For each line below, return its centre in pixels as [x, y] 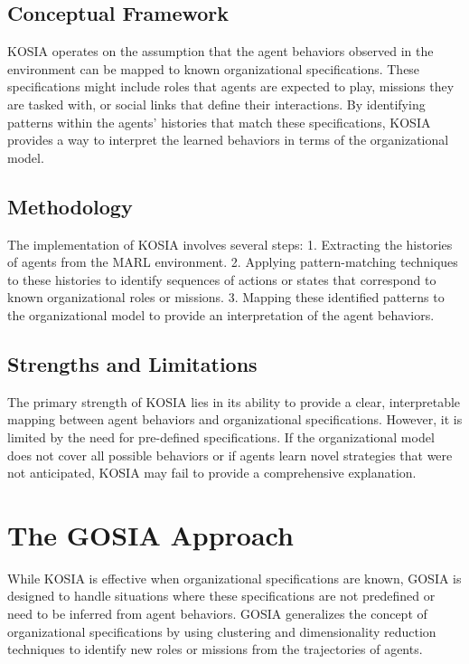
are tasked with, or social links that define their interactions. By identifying [216, 104]
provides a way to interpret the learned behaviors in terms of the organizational [228, 140]
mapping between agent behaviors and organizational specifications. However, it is [235, 419]
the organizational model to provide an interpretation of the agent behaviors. [221, 314]
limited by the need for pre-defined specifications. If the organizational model [221, 436]
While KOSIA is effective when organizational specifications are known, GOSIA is [234, 578]
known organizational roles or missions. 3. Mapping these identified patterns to [226, 297]
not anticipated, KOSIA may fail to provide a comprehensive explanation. [212, 473]
